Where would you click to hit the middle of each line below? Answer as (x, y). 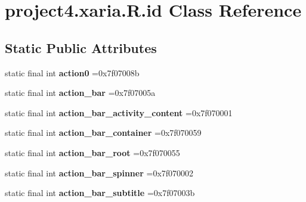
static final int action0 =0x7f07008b (72, 72)
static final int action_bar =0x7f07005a (80, 93)
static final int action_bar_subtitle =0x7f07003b (100, 193)
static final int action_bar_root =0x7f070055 (92, 152)
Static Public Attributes (81, 47)
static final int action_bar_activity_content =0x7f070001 (119, 112)
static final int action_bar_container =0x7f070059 (103, 133)
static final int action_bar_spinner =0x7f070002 (99, 173)
